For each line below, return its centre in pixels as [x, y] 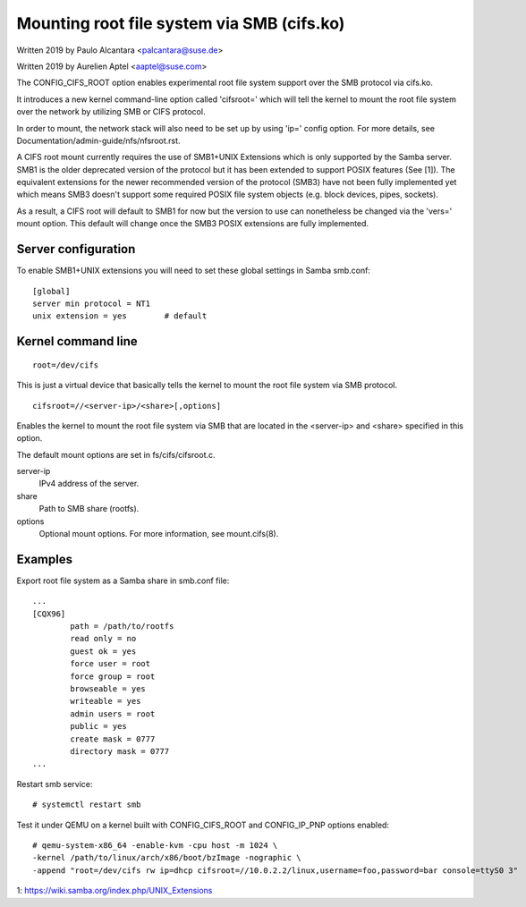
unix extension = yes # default [120, 316]
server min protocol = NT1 [92, 303]
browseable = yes [108, 689]
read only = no [103, 639]
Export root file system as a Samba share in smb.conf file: [123, 581]
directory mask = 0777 [120, 751]
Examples [45, 559]
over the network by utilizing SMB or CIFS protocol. [111, 112]
